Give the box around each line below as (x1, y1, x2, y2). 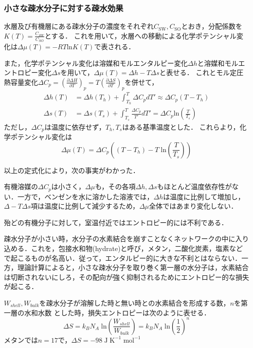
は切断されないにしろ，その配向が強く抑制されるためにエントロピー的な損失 (4, 271, 249, 282)
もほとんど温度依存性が (157, 181, 232, 192)
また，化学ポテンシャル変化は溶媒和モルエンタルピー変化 (4, 58, 188, 68)
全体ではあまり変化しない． (149, 201, 238, 211)
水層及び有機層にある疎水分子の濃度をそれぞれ (4, 21, 154, 31)
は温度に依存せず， (44, 121, 106, 132)
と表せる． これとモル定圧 (159, 67, 244, 77)
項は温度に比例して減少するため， (31, 201, 140, 211)
